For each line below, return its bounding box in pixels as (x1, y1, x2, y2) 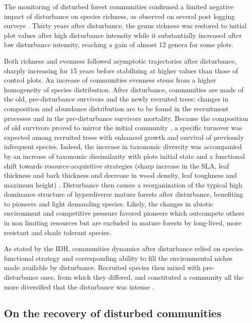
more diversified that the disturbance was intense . (4, 281, 154, 291)
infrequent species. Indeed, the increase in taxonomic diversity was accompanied (4, 141, 242, 152)
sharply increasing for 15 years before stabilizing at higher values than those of (4, 65, 238, 75)
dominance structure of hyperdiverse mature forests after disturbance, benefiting (4, 189, 243, 199)
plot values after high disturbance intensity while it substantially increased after (4, 30, 242, 40)
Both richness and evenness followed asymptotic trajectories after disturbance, (4, 55, 236, 66)
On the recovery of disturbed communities (4, 305, 221, 320)
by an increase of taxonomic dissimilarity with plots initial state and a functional (4, 151, 245, 161)
